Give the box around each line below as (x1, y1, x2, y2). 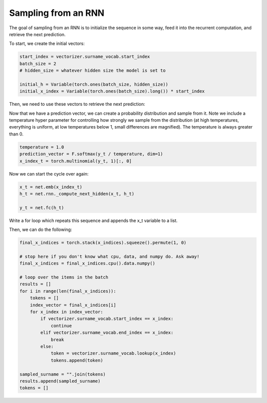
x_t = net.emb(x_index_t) (19, 184, 83, 190)
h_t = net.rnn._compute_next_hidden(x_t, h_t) (19, 191, 134, 196)
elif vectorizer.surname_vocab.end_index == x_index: (40, 330, 174, 336)
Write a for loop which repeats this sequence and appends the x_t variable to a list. (9, 218, 178, 224)
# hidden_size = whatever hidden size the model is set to (19, 68, 166, 74)
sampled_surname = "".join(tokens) (19, 371, 106, 377)
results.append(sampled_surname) (19, 378, 101, 384)
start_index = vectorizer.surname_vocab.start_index (19, 54, 150, 59)
